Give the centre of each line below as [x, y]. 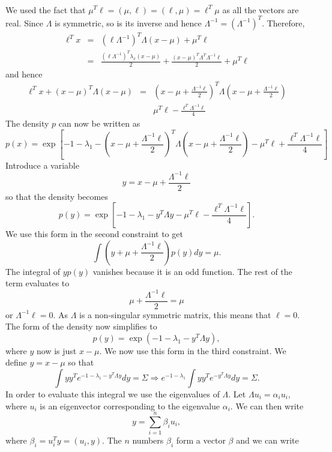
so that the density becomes [57, 196]
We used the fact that [46, 9]
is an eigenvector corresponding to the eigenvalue [130, 405]
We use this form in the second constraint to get [94, 234]
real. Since [25, 23]
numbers [148, 440]
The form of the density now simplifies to [81, 326]
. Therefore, [283, 23]
